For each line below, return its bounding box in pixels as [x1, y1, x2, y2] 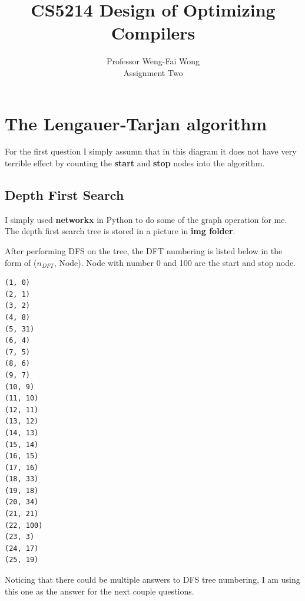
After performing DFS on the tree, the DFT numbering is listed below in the [5, 245, 283, 257]
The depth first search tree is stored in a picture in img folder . [5, 225, 236, 237]
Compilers [111, 21, 195, 45]
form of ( [5, 256, 37, 268]
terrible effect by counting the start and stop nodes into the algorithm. [5, 157, 265, 169]
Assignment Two [123, 66, 183, 78]
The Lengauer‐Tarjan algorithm [5, 111, 267, 135]
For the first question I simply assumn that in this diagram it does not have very [5, 145, 297, 157]
